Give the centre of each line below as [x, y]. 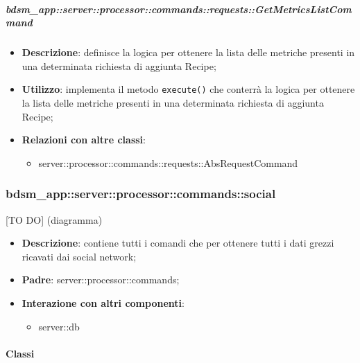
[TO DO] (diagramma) [54, 219]
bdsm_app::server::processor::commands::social [141, 194]
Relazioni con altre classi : [84, 140]
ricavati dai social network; [79, 256]
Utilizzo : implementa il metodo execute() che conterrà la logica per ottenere [188, 89]
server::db [59, 326]
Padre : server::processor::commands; [101, 280]
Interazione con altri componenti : [103, 302]
